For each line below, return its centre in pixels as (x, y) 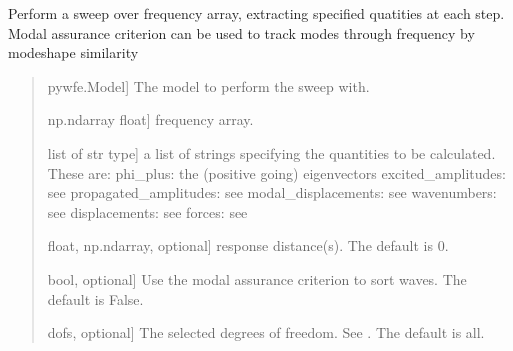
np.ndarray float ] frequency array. (150, 119)
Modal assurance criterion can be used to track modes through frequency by (241, 32)
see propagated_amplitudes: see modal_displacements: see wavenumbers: (272, 192)
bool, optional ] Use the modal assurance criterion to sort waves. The (257, 278)
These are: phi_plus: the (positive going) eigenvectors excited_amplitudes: (276, 172)
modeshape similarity (73, 52)
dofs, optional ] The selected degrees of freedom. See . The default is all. (266, 332)
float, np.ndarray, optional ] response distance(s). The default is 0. (248, 245)
